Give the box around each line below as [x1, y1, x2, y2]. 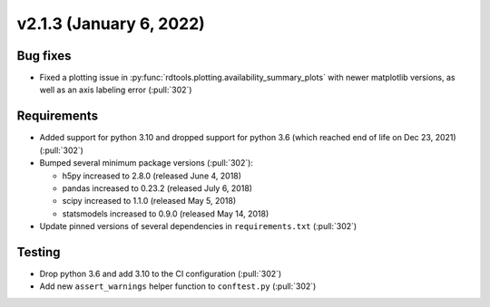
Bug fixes [16, 48, 72, 63]
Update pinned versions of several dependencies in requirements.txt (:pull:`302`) [39, 221, 358, 232]
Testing [16, 245, 61, 260]
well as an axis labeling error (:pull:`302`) [39, 84, 192, 95]
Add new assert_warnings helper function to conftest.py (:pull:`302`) [39, 281, 317, 292]
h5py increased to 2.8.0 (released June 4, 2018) [62, 170, 242, 181]
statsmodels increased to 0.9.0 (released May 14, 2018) [62, 208, 269, 219]
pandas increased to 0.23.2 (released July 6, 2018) [62, 182, 253, 194]
